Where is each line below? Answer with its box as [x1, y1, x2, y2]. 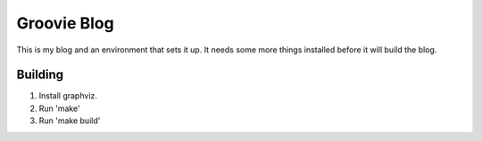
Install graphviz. [38, 90, 98, 101]
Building [16, 67, 64, 82]
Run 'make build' [38, 115, 101, 126]
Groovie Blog [16, 13, 115, 33]
